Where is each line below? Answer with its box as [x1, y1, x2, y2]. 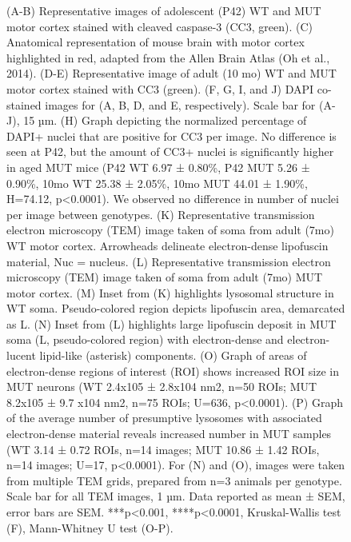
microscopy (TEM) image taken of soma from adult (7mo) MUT [6, 269, 323, 285]
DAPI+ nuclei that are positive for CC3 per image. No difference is [6, 127, 337, 144]
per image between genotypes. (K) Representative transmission [6, 205, 315, 222]
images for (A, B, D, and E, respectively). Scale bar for [45, 96, 316, 113]
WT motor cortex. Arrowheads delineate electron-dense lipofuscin [6, 237, 329, 253]
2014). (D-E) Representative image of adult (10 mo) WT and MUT [6, 65, 337, 82]
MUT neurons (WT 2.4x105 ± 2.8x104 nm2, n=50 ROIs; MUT [6, 378, 317, 395]
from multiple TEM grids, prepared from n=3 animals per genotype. [6, 472, 342, 488]
